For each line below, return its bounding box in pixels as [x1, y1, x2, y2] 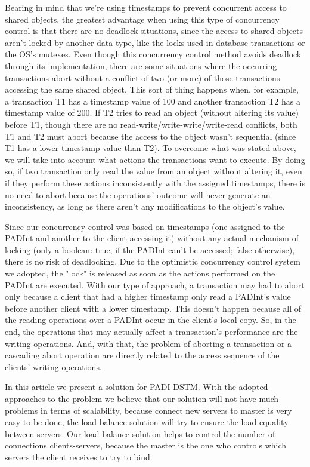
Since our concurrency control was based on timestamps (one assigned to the [5, 220, 285, 232]
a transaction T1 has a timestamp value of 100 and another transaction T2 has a [5, 94, 300, 107]
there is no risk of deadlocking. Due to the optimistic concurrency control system [5, 255, 300, 268]
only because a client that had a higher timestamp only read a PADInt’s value [5, 290, 291, 303]
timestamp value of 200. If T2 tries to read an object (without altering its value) [5, 106, 299, 119]
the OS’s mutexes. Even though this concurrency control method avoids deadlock [5, 48, 302, 60]
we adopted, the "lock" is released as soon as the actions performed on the [5, 267, 275, 279]
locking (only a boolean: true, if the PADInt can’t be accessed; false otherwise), [5, 243, 295, 256]
